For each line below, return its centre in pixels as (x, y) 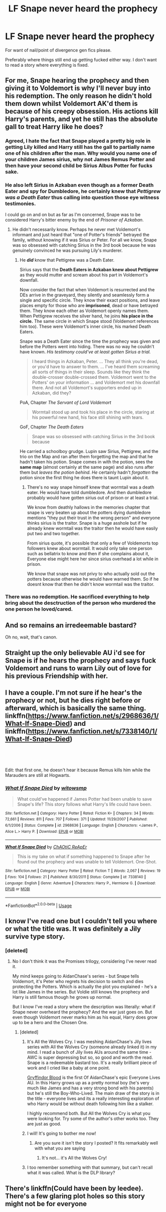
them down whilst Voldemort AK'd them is (71, 104)
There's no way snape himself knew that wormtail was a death (91, 487)
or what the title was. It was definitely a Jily (73, 929)
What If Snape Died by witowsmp (46, 788)
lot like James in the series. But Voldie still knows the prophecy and (81, 992)
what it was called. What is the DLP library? (71, 1173)
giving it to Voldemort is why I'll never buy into (78, 88)
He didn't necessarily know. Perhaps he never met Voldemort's (76, 229)
